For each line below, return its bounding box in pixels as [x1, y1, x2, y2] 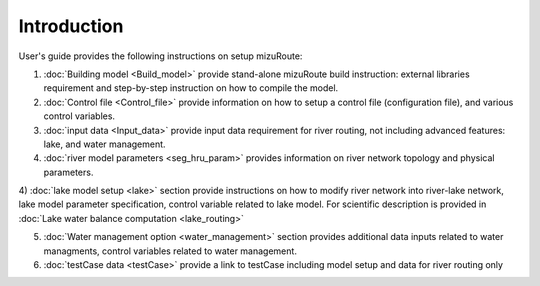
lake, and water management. [43, 138, 166, 150]
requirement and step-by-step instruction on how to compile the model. [43, 82, 339, 94]
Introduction [18, 15, 124, 37]
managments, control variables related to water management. [43, 245, 297, 257]
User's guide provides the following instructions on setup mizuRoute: [18, 50, 303, 62]
